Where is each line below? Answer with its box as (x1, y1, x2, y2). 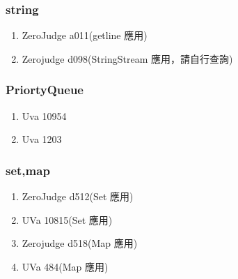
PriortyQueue (6, 81, 84, 98)
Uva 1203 (22, 132, 62, 146)
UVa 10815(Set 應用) (22, 212, 113, 227)
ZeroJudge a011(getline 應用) (22, 28, 148, 43)
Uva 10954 (22, 108, 67, 123)
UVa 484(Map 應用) (22, 259, 109, 273)
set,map (6, 161, 50, 179)
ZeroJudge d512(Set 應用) (22, 189, 134, 204)
